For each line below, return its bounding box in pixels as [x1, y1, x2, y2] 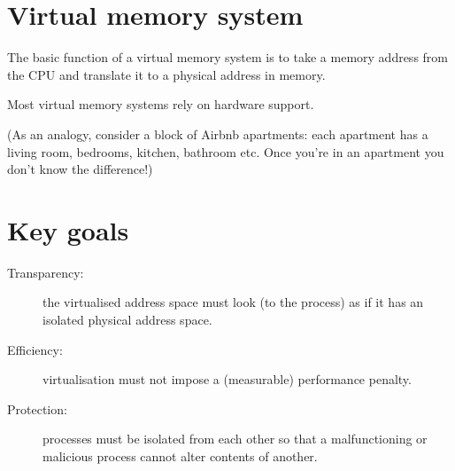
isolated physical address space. [42, 310, 212, 328]
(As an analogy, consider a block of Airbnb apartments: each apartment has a [7, 124, 428, 143]
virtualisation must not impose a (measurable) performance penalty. [42, 370, 412, 389]
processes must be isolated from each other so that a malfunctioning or [42, 429, 428, 448]
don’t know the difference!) [7, 160, 153, 178]
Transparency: [7, 263, 84, 281]
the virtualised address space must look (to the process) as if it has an [42, 293, 424, 311]
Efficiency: [7, 340, 63, 358]
